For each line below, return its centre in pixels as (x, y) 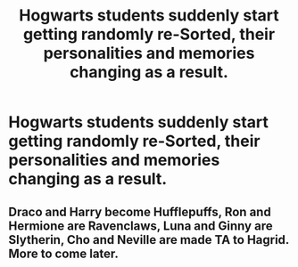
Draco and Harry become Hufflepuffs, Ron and (140, 211)
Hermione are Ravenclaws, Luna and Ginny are (141, 226)
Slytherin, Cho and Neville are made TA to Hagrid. (149, 240)
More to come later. (64, 253)
